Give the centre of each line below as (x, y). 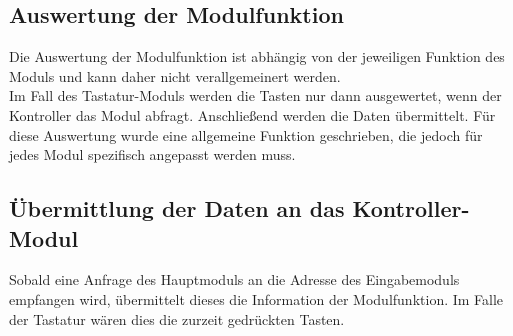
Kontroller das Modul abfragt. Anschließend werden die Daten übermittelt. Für (252, 114)
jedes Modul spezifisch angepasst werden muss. (152, 154)
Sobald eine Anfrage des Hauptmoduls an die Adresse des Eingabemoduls (234, 279)
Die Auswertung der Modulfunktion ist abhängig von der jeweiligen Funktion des (257, 56)
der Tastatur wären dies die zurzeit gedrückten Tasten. (177, 318)
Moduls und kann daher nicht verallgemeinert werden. (175, 75)
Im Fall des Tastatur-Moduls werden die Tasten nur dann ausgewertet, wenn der (255, 95)
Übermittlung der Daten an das (177, 208)
